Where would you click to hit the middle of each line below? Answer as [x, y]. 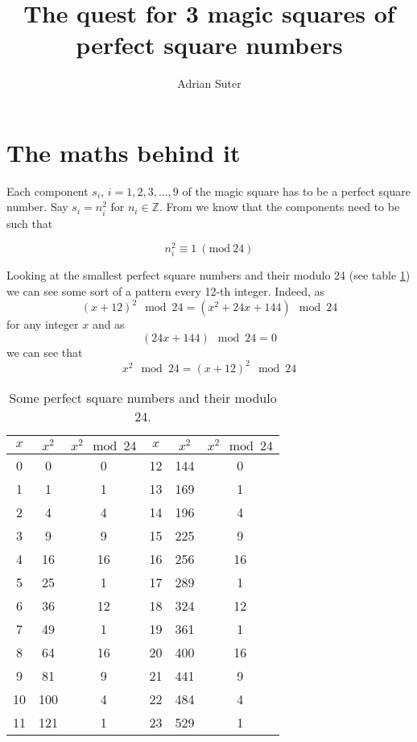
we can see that [45, 352]
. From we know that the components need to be [279, 207]
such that [30, 223]
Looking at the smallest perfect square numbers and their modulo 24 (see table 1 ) [208, 275]
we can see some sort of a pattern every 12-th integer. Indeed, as [166, 291]
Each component [47, 191]
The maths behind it [124, 152]
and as [108, 324]
